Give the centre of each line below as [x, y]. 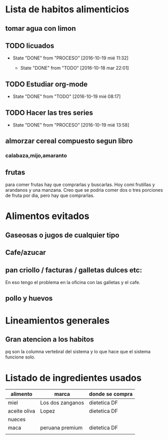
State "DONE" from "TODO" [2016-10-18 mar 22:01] [75, 68]
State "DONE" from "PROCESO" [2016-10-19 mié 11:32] [70, 58]
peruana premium [61, 428]
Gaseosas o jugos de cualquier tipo [62, 235]
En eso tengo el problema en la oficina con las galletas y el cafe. [73, 282]
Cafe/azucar [26, 253]
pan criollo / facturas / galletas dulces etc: [74, 270]
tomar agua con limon [41, 28]
